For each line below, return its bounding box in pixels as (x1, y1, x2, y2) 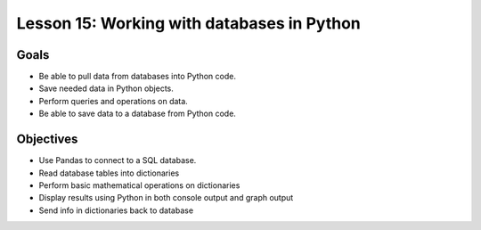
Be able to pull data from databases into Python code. (38, 71, 236, 82)
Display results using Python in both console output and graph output (38, 193, 294, 203)
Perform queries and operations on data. (38, 95, 189, 106)
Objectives (16, 132, 78, 147)
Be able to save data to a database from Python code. (38, 108, 236, 119)
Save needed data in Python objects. (38, 83, 174, 94)
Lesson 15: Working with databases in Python (16, 13, 361, 33)
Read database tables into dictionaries (38, 168, 180, 178)
